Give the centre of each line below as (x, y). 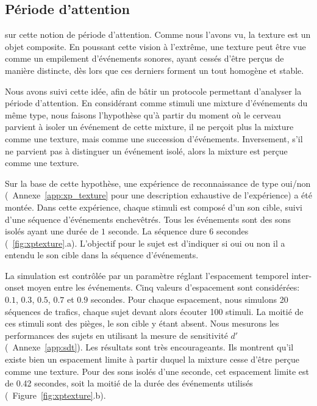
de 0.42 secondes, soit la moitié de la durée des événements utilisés (129, 383)
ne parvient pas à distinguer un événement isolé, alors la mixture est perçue (146, 150)
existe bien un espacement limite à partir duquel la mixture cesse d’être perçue (152, 359)
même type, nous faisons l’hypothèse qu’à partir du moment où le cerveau (143, 114)
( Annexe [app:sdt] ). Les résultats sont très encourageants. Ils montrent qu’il (149, 347)
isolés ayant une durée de (52, 231)
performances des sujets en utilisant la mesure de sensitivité (116, 335)
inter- (302, 275)
